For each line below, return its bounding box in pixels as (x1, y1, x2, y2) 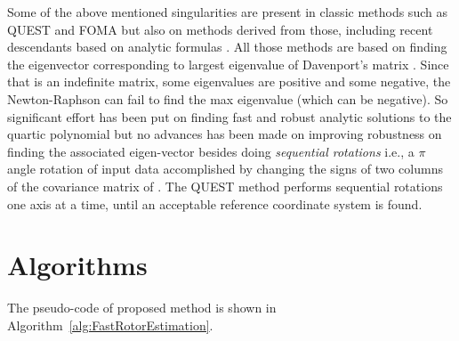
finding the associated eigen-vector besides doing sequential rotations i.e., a (7, 142, 415, 160)
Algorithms (7, 247, 148, 283)
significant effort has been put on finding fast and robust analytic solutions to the (7, 107, 452, 126)
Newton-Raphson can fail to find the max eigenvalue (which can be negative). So (7, 89, 448, 108)
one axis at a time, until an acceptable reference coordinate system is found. (7, 194, 423, 213)
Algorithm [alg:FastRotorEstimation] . (7, 315, 213, 334)
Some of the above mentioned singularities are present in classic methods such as (7, 3, 447, 20)
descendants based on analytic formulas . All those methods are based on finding (7, 37, 447, 56)
